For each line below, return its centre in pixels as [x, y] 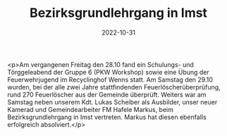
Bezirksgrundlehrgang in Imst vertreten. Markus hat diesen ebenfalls [107, 117]
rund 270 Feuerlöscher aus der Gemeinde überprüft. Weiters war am [107, 94]
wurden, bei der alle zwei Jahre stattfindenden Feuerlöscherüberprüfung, [114, 87]
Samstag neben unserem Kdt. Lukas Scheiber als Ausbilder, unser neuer [112, 102]
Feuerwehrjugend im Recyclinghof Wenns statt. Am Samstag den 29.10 [110, 80]
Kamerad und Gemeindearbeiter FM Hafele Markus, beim [91, 109]
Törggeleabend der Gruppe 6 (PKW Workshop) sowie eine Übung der [108, 72]
